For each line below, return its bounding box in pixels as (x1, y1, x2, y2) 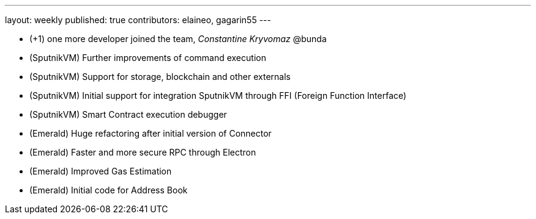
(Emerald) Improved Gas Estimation (29, 166, 172, 176)
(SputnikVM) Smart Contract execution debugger (29, 109, 227, 120)
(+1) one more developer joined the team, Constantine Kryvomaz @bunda (29, 34, 327, 44)
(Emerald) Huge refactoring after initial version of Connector (29, 128, 272, 138)
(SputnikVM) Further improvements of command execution (29, 52, 266, 63)
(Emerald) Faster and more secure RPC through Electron (29, 147, 256, 157)
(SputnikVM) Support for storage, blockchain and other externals (29, 71, 291, 82)
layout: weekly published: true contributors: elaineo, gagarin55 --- (5, 15, 271, 25)
